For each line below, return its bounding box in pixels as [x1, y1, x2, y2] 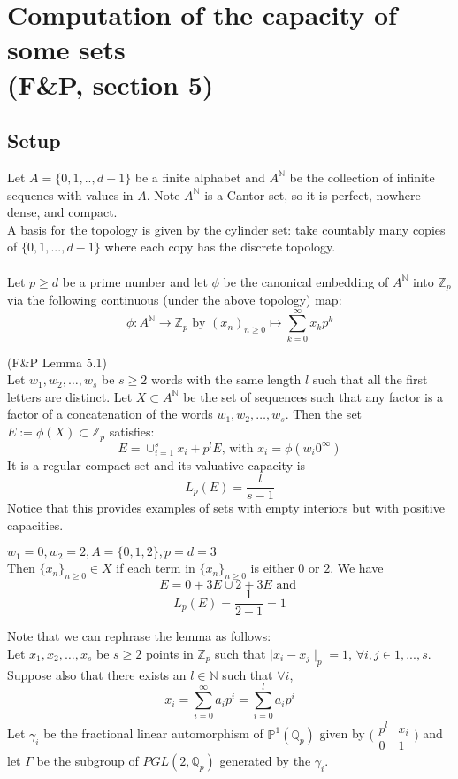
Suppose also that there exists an [7, 665, 187, 683]
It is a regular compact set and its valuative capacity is [7, 455, 306, 474]
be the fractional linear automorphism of [43, 724, 263, 743]
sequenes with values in [7, 185, 134, 204]
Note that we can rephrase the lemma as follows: [7, 627, 271, 645]
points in [145, 644, 194, 662]
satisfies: [109, 422, 155, 441]
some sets [7, 31, 126, 67]
